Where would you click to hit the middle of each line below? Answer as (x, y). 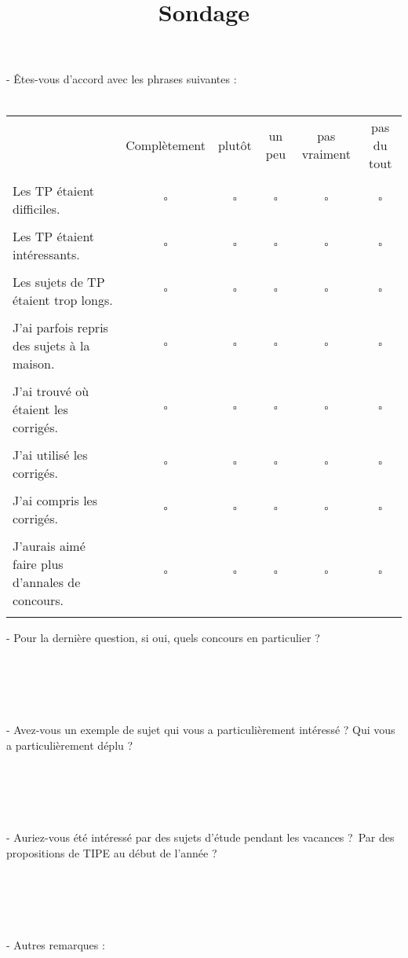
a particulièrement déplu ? (70, 745)
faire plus (38, 563)
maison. (34, 363)
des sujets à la (51, 345)
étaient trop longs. (63, 299)
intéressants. (46, 254)
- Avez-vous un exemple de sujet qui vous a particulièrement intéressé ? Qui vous (201, 730)
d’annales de (47, 582)
